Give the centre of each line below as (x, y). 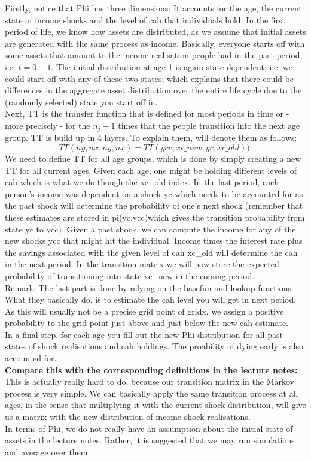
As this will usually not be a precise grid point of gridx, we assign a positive (144, 311)
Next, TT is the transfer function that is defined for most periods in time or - (147, 114)
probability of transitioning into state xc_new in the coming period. (130, 275)
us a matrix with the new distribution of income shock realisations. (128, 417)
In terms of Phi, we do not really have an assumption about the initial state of (149, 428)
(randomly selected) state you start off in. (81, 102)
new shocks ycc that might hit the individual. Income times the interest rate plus (154, 241)
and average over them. (48, 452)
